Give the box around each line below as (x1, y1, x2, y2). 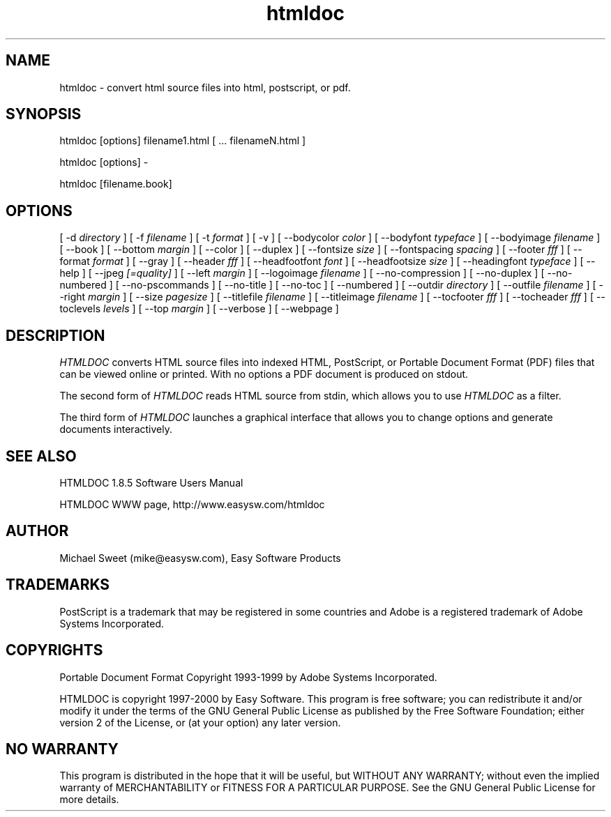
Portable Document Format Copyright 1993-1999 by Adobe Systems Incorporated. (59, 671, 437, 683)
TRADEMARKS (6, 576, 110, 594)
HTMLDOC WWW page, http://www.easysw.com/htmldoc (59, 498, 325, 510)
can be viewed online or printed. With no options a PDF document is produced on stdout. (59, 368, 469, 381)
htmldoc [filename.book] (59, 178, 172, 190)
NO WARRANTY (6, 740, 119, 758)
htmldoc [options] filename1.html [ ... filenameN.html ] (59, 135, 306, 147)
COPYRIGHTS (6, 641, 103, 659)
